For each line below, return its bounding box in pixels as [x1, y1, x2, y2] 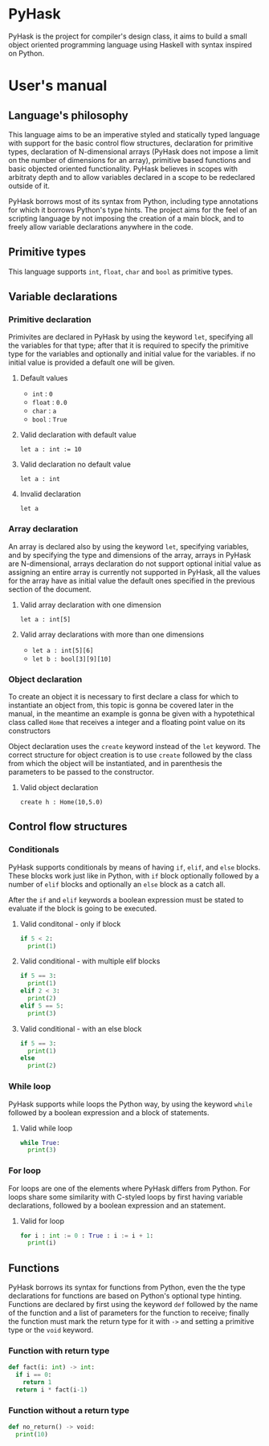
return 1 [22, 1379, 52, 1387]
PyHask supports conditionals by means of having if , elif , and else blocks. [8, 862, 261, 872]
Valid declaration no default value [19, 459, 131, 470]
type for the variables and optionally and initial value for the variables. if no [8, 349, 255, 359]
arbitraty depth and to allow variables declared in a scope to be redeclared [8, 172, 255, 181]
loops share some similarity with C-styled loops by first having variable [8, 1191, 243, 1201]
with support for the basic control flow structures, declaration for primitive [8, 138, 254, 148]
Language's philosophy [8, 108, 128, 122]
